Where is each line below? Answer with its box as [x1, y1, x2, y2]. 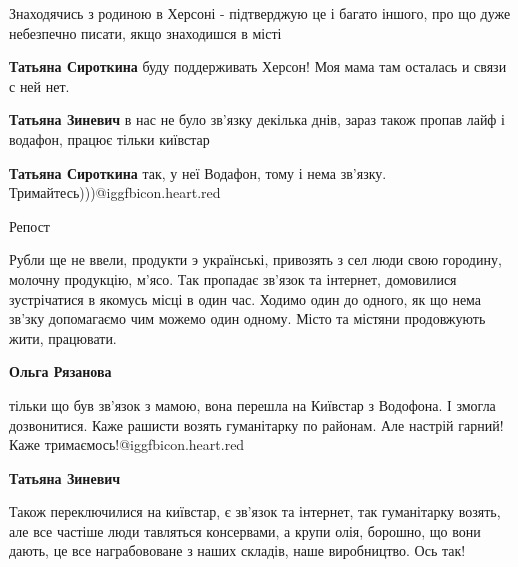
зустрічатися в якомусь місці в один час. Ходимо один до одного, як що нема [9, 288, 482, 309]
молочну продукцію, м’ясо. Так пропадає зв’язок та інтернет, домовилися [9, 268, 457, 289]
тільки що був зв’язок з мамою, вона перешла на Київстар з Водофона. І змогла [9, 394, 496, 415]
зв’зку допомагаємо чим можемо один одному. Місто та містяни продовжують [9, 308, 486, 329]
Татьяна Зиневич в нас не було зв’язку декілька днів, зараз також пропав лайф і [9, 109, 505, 130]
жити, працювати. [9, 327, 117, 348]
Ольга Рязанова [9, 361, 112, 382]
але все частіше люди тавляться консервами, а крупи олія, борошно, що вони [9, 520, 481, 541]
